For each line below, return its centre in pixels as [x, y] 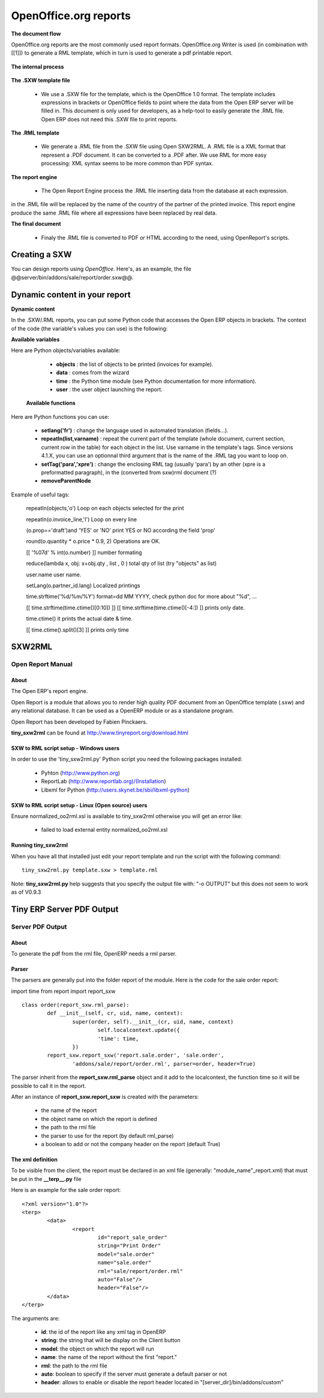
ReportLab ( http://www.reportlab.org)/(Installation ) [103, 781]
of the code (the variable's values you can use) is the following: [89, 328]
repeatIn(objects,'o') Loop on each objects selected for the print [105, 508]
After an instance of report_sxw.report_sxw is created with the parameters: [105, 1096]
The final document [36, 224]
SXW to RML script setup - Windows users [65, 748]
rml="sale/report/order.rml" [140, 1271]
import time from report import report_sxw [63, 991]
